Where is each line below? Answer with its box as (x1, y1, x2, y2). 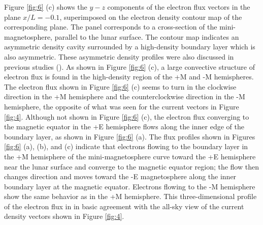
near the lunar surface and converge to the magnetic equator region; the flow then (4, 161, 259, 172)
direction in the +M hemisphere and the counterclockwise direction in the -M (4, 91, 245, 102)
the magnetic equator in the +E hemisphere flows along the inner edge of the (4, 121, 244, 132)
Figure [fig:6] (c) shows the (4, 2, 87, 12)
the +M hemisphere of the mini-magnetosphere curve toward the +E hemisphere (4, 151, 256, 161)
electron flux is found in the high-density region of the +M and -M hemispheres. (4, 71, 254, 82)
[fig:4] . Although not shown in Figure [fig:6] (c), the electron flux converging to (4, 111, 249, 122)
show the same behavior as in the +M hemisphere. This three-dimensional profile (4, 191, 257, 202)
